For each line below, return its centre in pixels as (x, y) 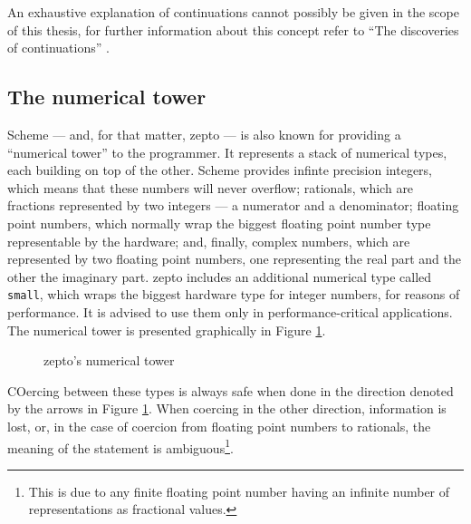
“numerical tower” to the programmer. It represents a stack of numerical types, (227, 152)
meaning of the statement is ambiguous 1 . (120, 446)
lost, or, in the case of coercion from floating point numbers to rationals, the (219, 426)
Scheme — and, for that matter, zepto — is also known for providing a (204, 134)
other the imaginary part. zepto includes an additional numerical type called (220, 276)
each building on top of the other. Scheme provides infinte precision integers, (220, 170)
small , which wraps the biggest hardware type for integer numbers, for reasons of (234, 294)
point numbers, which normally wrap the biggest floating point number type (219, 223)
